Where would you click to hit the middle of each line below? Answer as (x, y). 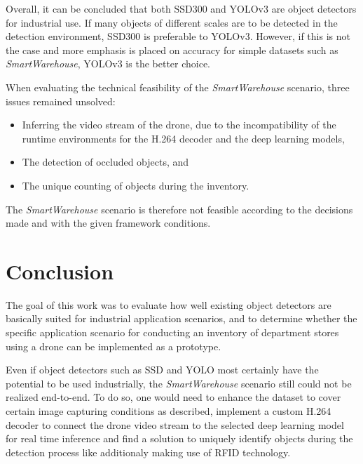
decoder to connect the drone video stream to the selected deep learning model (175, 424)
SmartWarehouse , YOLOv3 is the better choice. (108, 64)
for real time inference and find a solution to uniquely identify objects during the (179, 438)
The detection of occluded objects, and (105, 162)
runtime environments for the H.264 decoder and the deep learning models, (183, 138)
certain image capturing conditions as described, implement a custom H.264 (169, 411)
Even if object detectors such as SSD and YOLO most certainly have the (162, 370)
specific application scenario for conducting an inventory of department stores (172, 332)
